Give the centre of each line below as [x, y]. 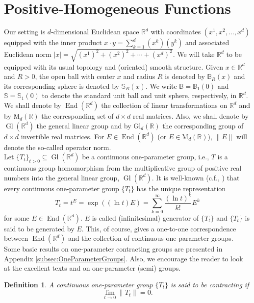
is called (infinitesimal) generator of [145, 217]
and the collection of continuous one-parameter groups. [151, 238]
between [16, 238]
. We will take [194, 54]
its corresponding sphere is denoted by [62, 86]
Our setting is [25, 32]
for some [17, 217]
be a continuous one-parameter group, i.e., [146, 157]
